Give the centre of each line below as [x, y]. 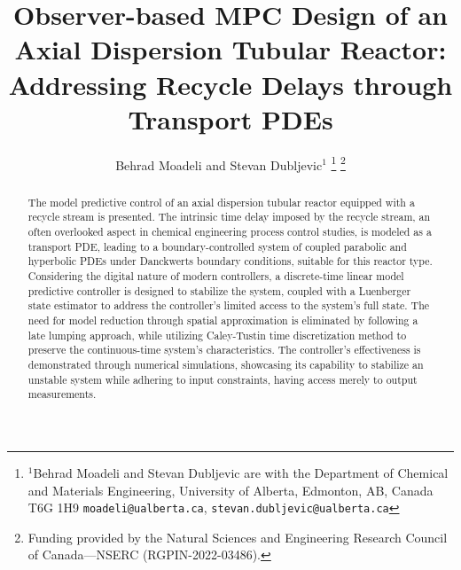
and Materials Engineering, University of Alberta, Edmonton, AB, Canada [230, 490]
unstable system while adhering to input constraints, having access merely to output [223, 379]
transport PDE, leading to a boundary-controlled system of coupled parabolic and [217, 246]
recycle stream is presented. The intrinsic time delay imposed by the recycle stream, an [229, 217]
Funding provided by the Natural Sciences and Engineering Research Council [238, 537]
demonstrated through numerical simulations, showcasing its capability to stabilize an [226, 364]
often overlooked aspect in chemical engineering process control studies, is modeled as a [230, 232]
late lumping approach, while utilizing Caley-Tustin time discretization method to [217, 335]
